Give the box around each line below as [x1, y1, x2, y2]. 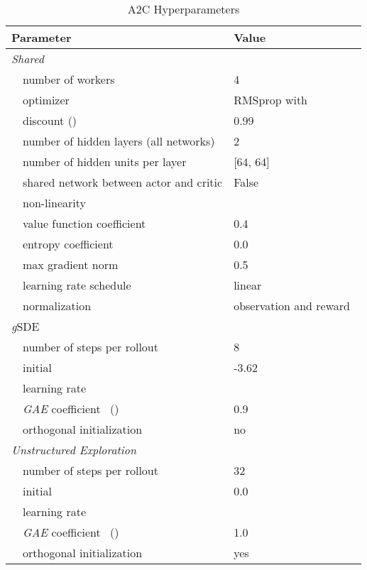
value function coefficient [23, 215, 146, 231]
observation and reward [234, 297, 350, 314]
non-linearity [23, 194, 86, 211]
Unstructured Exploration [11, 442, 136, 458]
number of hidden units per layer [23, 153, 187, 170]
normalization [23, 297, 92, 314]
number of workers [23, 71, 115, 87]
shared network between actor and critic [23, 174, 223, 190]
